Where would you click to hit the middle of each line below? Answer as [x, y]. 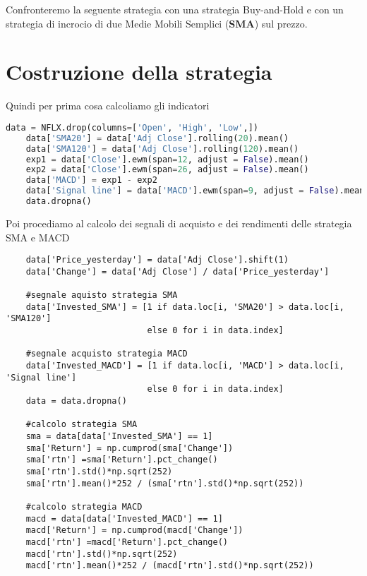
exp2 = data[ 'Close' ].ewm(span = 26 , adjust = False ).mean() [167, 170]
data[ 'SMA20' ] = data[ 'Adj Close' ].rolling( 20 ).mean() [157, 138]
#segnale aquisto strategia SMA [102, 295]
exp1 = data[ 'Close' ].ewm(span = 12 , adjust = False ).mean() [167, 159]
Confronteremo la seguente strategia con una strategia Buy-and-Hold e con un [175, 9]
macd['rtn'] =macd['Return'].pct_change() [127, 542]
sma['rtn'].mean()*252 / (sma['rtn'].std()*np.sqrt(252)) [165, 483]
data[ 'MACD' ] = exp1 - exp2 [91, 180]
